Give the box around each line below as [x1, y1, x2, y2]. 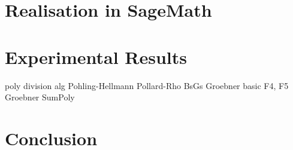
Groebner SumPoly [5, 91, 75, 103]
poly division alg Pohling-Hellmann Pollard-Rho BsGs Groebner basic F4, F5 [5, 79, 289, 91]
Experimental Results [5, 44, 187, 69]
